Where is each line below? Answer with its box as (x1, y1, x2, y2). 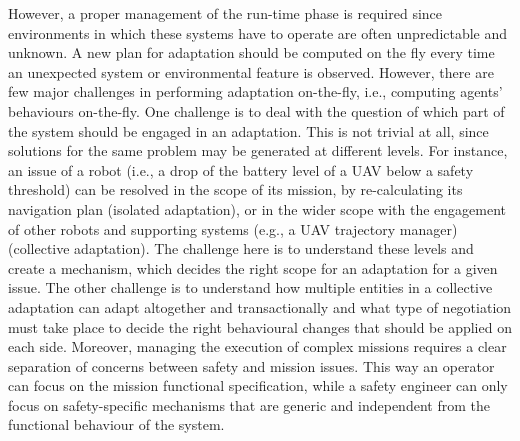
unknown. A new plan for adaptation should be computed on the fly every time (8, 42, 495, 63)
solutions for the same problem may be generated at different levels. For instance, (8, 140, 508, 161)
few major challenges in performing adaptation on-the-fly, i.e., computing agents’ (8, 81, 503, 102)
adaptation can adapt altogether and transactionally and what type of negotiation (8, 296, 512, 317)
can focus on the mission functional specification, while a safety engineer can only (8, 375, 508, 396)
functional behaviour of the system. (8, 414, 225, 435)
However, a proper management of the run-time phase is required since (8, 3, 443, 23)
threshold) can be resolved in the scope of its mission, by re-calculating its (8, 179, 463, 200)
